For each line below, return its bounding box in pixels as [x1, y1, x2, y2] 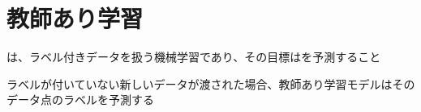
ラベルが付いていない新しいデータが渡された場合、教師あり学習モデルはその [6, 75, 415, 92]
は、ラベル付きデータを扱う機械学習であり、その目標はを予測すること [6, 48, 381, 65]
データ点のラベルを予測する [6, 91, 154, 108]
